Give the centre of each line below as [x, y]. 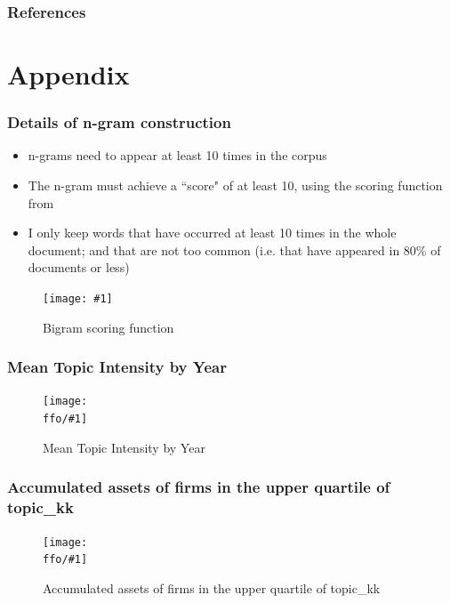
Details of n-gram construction [119, 122]
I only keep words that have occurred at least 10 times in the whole [212, 233]
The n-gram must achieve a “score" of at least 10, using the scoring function [235, 185]
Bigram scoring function [108, 327]
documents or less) [79, 267]
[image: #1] [78, 299]
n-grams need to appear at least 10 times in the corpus [177, 155]
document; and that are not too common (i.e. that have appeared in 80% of [234, 249]
